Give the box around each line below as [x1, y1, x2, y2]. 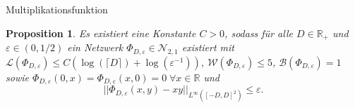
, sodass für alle [224, 25, 293, 40]
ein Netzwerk [67, 40, 124, 55]
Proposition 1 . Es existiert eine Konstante [6, 25, 196, 40]
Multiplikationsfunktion [6, 2, 108, 16]
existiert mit [181, 40, 235, 55]
